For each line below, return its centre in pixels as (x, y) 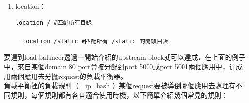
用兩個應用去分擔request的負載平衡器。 (66, 76)
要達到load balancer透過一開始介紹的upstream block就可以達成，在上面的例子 (125, 57)
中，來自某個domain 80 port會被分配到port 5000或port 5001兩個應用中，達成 (124, 66)
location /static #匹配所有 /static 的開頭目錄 (95, 41)
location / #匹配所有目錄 (54, 22)
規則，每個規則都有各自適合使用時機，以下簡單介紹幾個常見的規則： (119, 95)
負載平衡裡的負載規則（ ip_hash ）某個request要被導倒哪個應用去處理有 (120, 85)
